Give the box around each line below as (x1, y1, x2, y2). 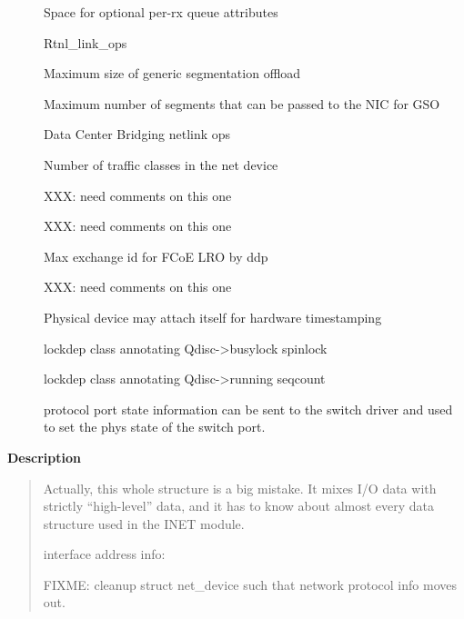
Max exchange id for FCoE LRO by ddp (44, 246, 268, 265)
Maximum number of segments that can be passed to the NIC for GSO (44, 94, 440, 113)
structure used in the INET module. (43, 514, 245, 533)
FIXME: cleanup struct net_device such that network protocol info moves (43, 574, 457, 594)
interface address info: (43, 544, 166, 564)
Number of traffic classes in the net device (44, 155, 278, 174)
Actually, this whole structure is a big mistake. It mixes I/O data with (43, 478, 437, 497)
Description (7, 447, 82, 466)
